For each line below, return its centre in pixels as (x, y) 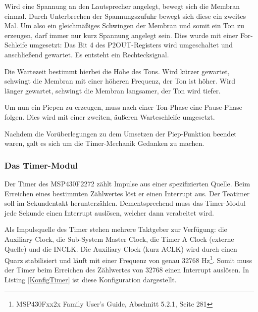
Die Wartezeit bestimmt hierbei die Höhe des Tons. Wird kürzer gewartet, (117, 71)
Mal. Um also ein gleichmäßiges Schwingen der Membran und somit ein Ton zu (125, 25)
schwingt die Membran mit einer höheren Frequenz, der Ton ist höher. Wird (120, 81)
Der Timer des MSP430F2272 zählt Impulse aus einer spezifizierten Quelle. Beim (127, 183)
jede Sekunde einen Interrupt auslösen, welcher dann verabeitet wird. (109, 212)
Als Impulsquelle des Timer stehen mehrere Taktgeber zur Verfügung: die (116, 229)
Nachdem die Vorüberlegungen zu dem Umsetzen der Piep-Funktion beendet (121, 133)
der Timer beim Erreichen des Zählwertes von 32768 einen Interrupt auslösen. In (127, 270)
